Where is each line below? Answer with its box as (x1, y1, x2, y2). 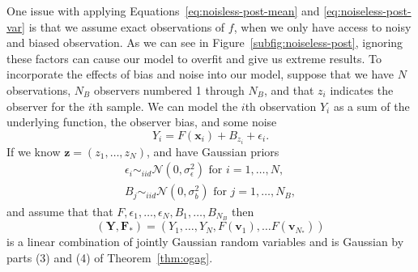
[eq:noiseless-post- (323, 2, 412, 19)
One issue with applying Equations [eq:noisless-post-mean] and (6, 2, 320, 19)
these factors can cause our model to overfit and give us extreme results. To (6, 49, 382, 66)
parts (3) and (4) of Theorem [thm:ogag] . (6, 249, 213, 266)
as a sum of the (333, 97, 410, 114)
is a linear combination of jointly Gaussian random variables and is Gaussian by (6, 233, 404, 250)
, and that (263, 81, 314, 98)
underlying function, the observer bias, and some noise (6, 113, 277, 130)
